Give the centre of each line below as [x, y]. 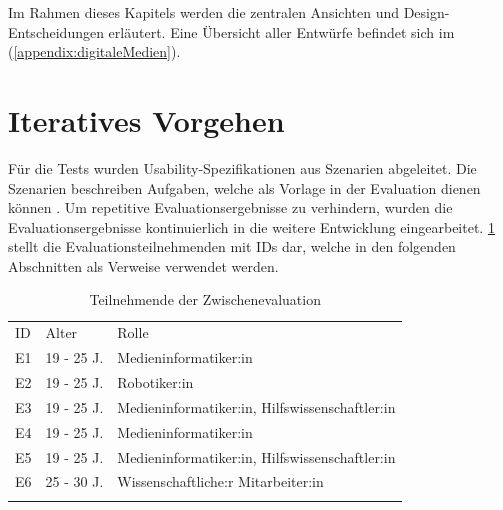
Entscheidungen [56, 31]
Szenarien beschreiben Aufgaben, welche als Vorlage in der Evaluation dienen [244, 187]
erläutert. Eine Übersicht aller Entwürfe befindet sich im [281, 31]
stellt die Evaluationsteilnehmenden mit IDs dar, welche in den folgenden [232, 246]
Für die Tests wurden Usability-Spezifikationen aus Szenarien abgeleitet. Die [242, 167]
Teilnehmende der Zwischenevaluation [205, 299]
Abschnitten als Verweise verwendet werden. [143, 265]
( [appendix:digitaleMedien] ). [94, 51]
